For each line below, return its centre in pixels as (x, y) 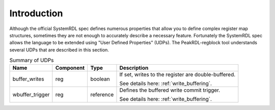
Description (134, 68)
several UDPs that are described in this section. (59, 50)
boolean (100, 79)
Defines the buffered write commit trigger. (170, 90)
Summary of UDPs (32, 60)
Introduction (36, 13)
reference (102, 95)
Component (70, 68)
